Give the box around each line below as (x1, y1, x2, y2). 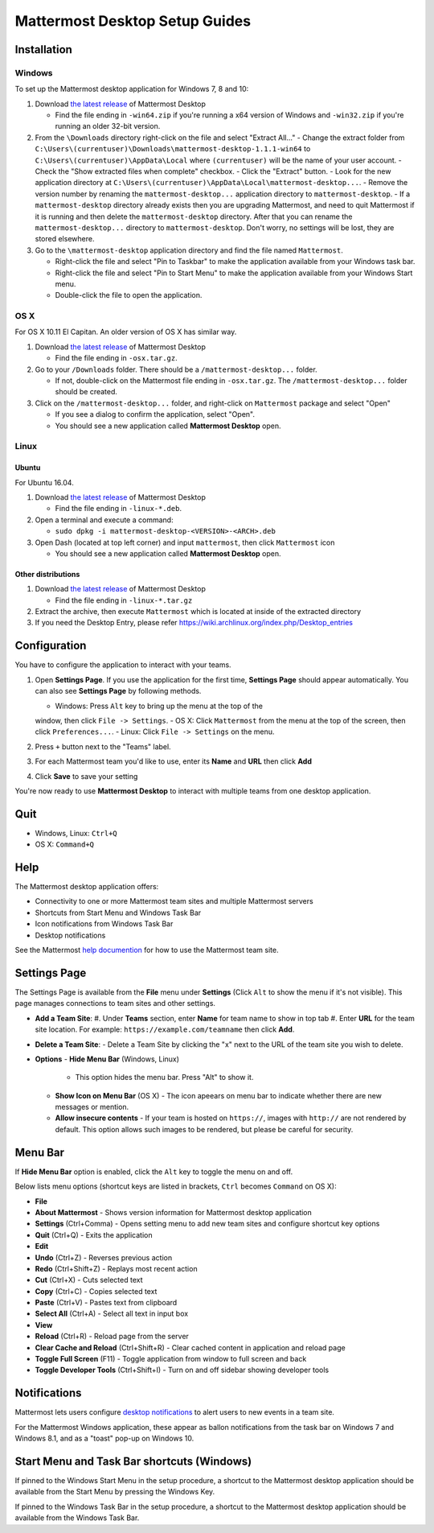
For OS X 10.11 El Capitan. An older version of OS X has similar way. (14, 327, 237, 337)
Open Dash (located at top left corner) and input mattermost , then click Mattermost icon (35, 538, 335, 547)
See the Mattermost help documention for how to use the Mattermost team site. (14, 946, 279, 955)
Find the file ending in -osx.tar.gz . (55, 353, 178, 363)
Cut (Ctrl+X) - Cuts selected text (35, 1275, 143, 1285)
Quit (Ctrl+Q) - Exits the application (35, 1230, 153, 1239)
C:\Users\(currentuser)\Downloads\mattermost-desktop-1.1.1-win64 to (35, 144, 311, 154)
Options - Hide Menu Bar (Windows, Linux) (35, 1054, 180, 1064)
